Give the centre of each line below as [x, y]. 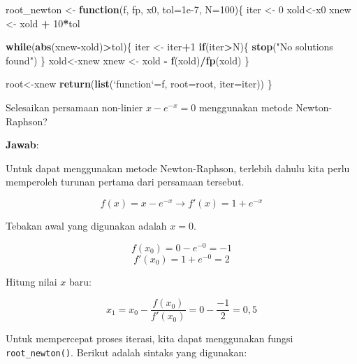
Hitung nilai [31, 281]
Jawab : [22, 145]
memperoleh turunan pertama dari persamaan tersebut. [125, 182]
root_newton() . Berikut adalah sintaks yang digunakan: [126, 352]
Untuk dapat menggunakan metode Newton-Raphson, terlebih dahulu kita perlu [178, 168]
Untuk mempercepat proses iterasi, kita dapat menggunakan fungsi [150, 338]
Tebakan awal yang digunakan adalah [86, 225]
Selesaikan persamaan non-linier [74, 107]
